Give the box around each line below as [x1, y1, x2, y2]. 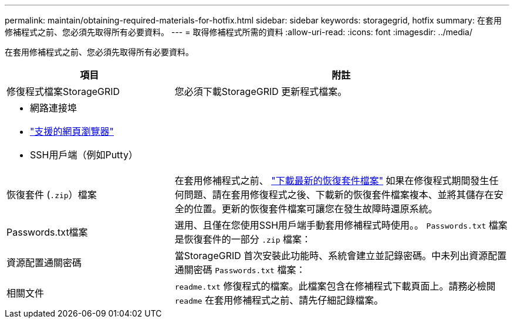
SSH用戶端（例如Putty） [30, 149, 138, 161]
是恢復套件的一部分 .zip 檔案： [174, 233, 311, 245]
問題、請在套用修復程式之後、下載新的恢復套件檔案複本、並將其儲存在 [184, 189, 494, 200]
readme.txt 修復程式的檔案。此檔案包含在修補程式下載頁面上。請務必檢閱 [174, 280, 496, 292]
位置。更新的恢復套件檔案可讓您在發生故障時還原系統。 [193, 203, 438, 215]
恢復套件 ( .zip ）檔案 [6, 189, 97, 200]
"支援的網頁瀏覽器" [30, 125, 114, 137]
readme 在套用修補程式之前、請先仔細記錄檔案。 [174, 294, 384, 306]
